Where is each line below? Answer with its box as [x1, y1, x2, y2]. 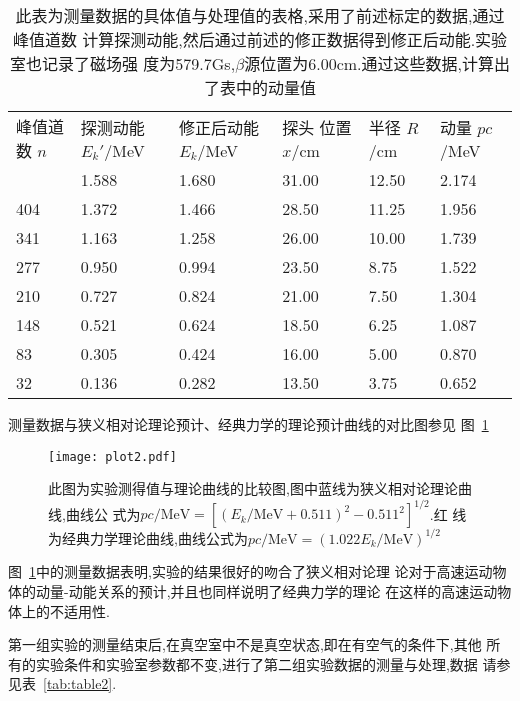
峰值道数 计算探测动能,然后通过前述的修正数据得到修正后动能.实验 [12, 28, 508, 51]
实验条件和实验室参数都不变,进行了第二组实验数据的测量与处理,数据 [35, 653, 478, 674]
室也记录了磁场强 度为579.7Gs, [10, 52, 236, 75]
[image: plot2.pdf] [48, 449, 177, 464]
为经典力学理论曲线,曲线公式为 [48, 527, 248, 548]
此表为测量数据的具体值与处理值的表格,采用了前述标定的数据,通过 [15, 4, 505, 27]
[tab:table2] [43, 673, 113, 694]
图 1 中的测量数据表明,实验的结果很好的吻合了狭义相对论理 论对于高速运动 [8, 561, 493, 582]
